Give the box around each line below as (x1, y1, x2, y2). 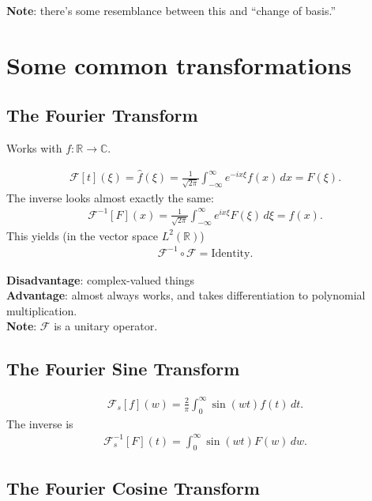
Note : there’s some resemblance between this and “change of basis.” (6, 2, 336, 18)
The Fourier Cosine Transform (6, 475, 260, 499)
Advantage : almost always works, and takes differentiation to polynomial (6, 287, 366, 303)
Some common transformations (6, 48, 351, 81)
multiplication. (6, 302, 77, 318)
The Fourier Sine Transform (6, 356, 240, 381)
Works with (6, 140, 62, 156)
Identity (211, 247, 250, 259)
